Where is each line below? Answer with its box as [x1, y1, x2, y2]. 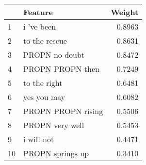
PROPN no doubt [23, 49, 85, 60]
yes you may [23, 91, 65, 102]
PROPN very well [23, 119, 84, 131]
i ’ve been [23, 21, 56, 32]
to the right [23, 77, 63, 88]
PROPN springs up [23, 148, 89, 159]
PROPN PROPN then [23, 63, 99, 74]
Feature [23, 6, 53, 17]
